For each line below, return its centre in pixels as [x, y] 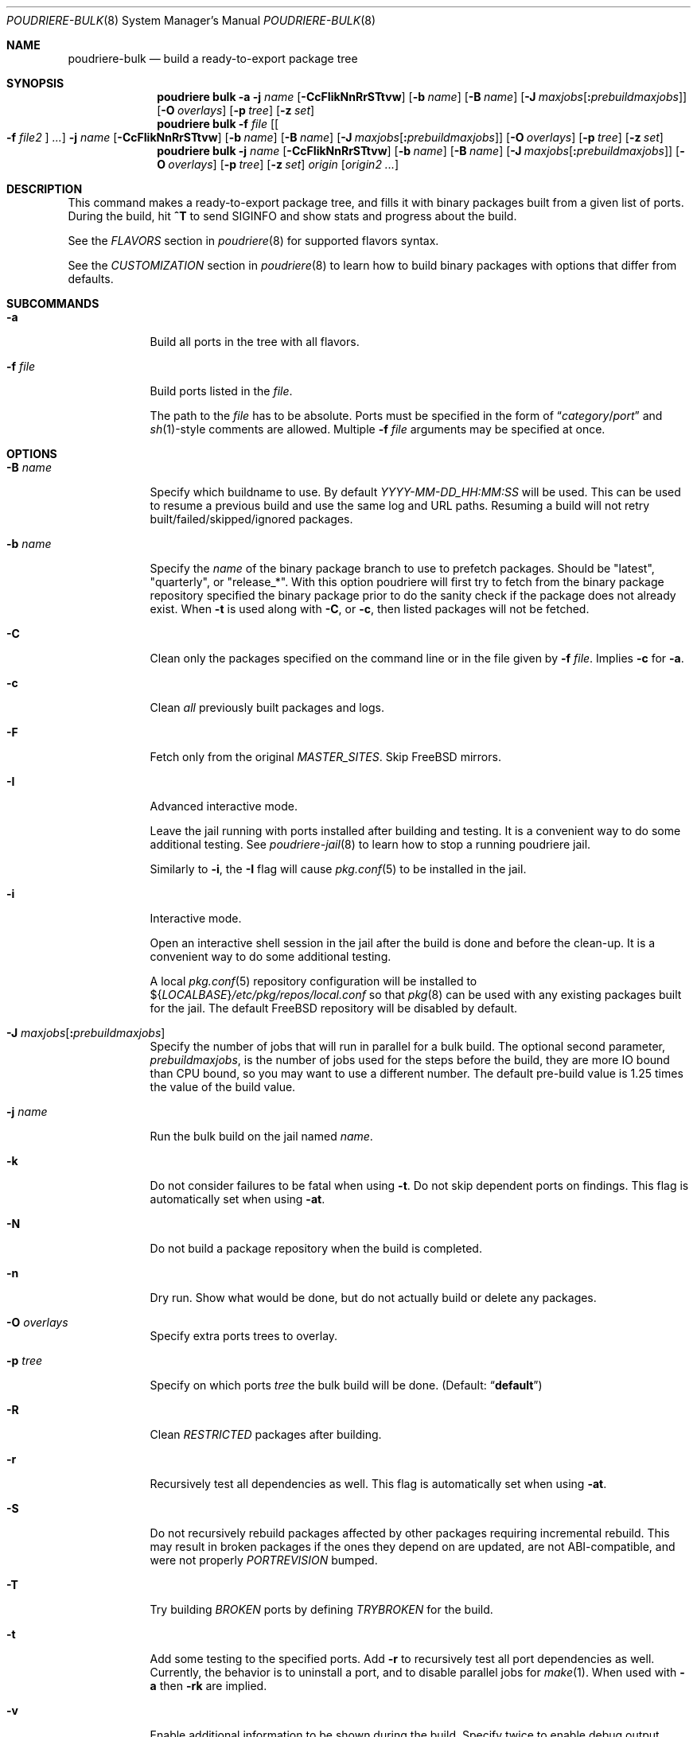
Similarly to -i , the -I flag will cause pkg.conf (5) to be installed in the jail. [338, 869]
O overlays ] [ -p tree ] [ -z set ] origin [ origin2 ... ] [278, 164]
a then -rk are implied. [208, 1686]
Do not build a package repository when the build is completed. [316, 1248]
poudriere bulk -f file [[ [218, 124]
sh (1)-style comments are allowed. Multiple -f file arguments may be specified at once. [378, 429]
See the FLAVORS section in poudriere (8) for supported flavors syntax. [253, 241]
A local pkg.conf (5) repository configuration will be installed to [313, 981]
